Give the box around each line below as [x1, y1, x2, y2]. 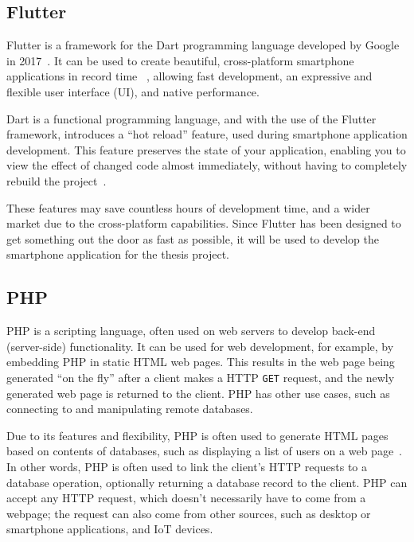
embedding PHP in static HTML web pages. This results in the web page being [6, 353, 395, 370]
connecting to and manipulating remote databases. [6, 400, 253, 417]
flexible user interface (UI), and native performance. [6, 83, 260, 99]
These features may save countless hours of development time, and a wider [6, 199, 370, 216]
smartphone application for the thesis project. [6, 246, 229, 263]
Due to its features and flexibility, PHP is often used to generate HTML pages [6, 427, 389, 443]
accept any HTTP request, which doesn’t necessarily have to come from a [6, 489, 366, 506]
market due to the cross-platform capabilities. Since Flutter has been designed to [6, 215, 401, 232]
